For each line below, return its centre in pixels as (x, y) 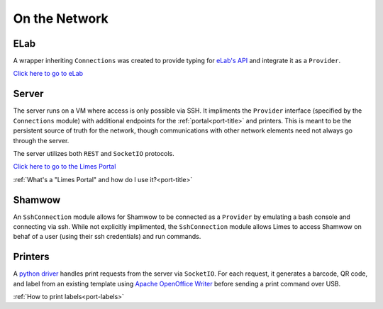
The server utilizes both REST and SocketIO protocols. (94, 153)
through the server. (41, 140)
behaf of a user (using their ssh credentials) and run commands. (107, 237)
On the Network (61, 18)
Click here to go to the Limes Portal (65, 167)
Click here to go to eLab (48, 74)
